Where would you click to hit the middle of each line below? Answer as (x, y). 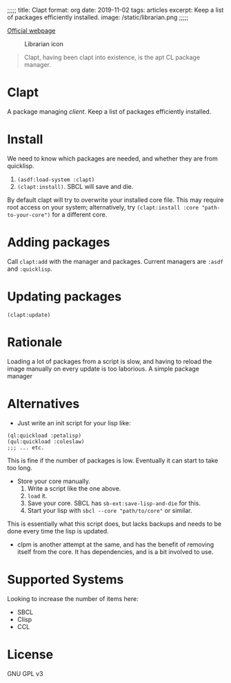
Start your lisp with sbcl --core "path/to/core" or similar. (110, 510)
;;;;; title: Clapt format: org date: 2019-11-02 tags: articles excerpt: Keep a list (115, 10)
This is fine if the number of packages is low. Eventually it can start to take (113, 460)
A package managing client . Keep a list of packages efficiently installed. (109, 111)
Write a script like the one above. (74, 488)
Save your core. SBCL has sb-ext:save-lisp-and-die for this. (114, 503)
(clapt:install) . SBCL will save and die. (75, 186)
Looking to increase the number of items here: (73, 598)
